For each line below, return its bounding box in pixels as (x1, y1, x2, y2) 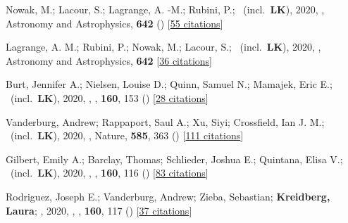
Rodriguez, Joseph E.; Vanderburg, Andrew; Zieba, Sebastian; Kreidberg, (6, 189, 330, 203)
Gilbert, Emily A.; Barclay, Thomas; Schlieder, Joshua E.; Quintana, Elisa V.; (6, 151, 343, 166)
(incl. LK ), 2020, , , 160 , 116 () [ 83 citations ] (10, 165, 209, 180)
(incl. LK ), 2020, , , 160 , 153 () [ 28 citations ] (10, 90, 209, 105)
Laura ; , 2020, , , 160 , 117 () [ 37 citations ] (6, 203, 192, 217)
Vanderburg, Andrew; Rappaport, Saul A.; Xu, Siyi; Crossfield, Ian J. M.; (6, 114, 325, 129)
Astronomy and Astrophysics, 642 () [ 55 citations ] (6, 15, 223, 30)
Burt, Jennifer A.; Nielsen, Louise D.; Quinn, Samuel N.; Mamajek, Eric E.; (6, 77, 333, 91)
